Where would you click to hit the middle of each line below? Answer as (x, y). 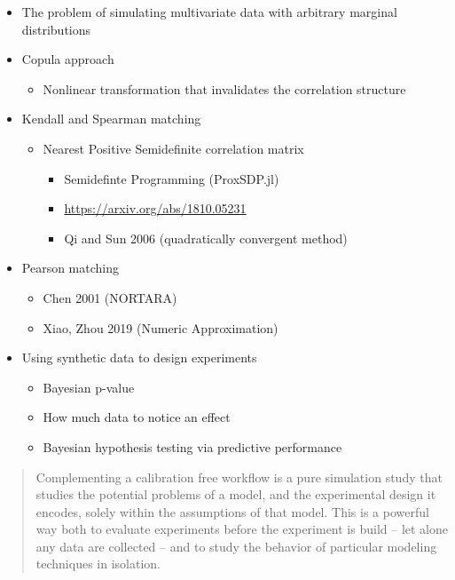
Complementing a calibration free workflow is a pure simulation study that (239, 477)
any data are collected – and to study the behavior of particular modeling (236, 546)
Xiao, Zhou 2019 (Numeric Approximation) (161, 327)
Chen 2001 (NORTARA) (110, 297)
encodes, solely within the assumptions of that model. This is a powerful (232, 511)
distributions (56, 29)
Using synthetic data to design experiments (139, 358)
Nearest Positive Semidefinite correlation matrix (173, 148)
